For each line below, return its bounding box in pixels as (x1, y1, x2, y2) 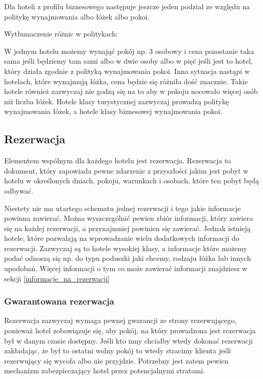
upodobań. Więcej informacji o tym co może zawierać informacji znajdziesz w (4, 263, 248, 274)
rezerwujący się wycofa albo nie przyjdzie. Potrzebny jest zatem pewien (4, 355, 229, 366)
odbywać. (4, 185, 33, 196)
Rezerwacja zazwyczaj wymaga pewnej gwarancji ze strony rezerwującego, (4, 315, 237, 326)
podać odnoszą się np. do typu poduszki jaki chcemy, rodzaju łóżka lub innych (4, 253, 251, 263)
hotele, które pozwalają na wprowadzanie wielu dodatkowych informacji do (4, 233, 239, 243)
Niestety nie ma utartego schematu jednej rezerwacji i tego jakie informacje (4, 202, 241, 213)
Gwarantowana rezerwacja (4, 295, 114, 308)
